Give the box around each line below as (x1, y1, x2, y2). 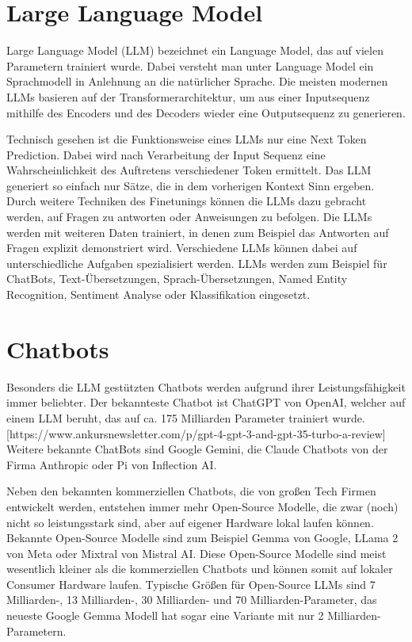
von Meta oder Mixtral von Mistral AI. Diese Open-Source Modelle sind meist (6, 545, 387, 561)
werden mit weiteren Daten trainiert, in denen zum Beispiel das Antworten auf (6, 224, 389, 240)
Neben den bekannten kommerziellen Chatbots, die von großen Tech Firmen (6, 483, 376, 499)
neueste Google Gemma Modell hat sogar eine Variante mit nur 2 (6, 607, 324, 624)
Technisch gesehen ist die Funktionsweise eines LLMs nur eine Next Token (6, 131, 367, 147)
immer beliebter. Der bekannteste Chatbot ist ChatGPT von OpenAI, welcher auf (6, 394, 406, 411)
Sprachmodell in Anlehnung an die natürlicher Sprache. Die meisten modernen (6, 73, 388, 90)
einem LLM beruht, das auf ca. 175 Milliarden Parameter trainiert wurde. (6, 409, 365, 426)
